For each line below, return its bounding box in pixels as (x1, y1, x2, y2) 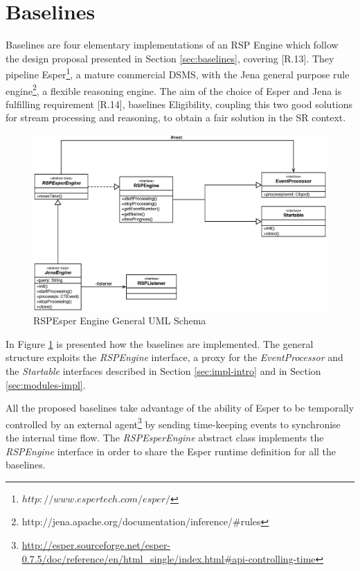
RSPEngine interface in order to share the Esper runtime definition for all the (6, 443, 336, 458)
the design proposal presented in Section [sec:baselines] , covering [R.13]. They (6, 51, 334, 65)
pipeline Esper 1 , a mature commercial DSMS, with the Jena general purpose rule (6, 65, 350, 81)
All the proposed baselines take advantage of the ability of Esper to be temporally (6, 401, 354, 415)
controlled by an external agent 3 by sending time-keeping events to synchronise (6, 414, 341, 431)
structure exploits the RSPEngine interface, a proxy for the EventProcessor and (6, 350, 343, 364)
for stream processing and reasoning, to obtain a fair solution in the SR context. (6, 110, 346, 125)
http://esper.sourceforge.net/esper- (21, 538, 171, 552)
